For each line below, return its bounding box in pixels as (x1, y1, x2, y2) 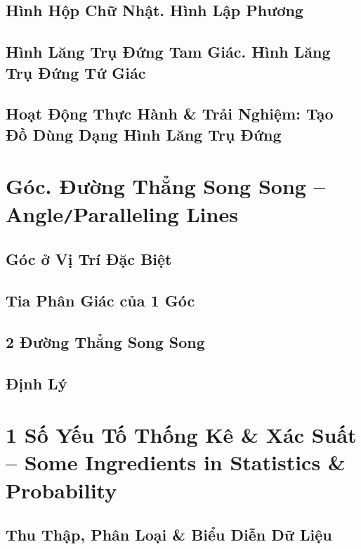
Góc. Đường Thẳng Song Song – (6, 172, 325, 200)
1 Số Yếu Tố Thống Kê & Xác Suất (6, 420, 357, 449)
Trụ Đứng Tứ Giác (6, 61, 146, 83)
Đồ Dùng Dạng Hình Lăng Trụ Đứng (6, 123, 282, 145)
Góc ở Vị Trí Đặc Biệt (6, 248, 172, 270)
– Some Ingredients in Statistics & (6, 448, 346, 477)
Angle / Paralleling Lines (6, 199, 238, 228)
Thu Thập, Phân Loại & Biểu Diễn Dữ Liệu (6, 524, 332, 545)
